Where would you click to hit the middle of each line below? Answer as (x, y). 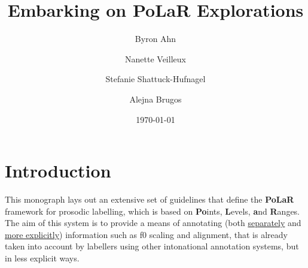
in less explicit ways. (42, 258)
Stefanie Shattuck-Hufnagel (155, 79)
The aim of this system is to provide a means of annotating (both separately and (153, 223)
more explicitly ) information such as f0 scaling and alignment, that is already (146, 234)
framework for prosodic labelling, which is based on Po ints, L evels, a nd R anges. (153, 211)
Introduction (58, 171)
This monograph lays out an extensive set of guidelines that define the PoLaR (150, 199)
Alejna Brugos (155, 99)
